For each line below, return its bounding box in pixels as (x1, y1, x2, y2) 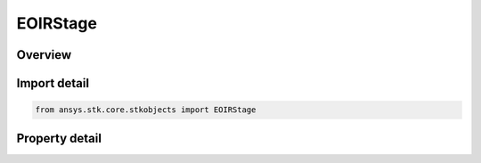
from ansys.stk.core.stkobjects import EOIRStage (35, 105, 257, 115)
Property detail (16, 130, 102, 146)
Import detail (16, 76, 89, 91)
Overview (16, 47, 72, 62)
